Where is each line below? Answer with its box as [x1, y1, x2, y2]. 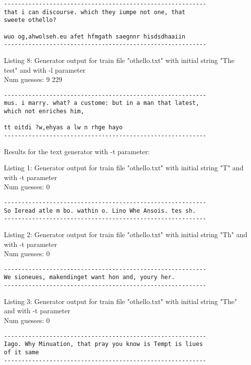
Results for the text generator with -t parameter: [4, 146, 150, 156]
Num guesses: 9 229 [4, 74, 62, 84]
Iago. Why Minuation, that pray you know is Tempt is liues [4, 341, 203, 348]
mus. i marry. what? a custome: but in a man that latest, [4, 100, 199, 107]
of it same [4, 348, 39, 356]
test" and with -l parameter [4, 64, 86, 75]
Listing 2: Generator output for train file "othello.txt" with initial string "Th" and [4, 229, 248, 239]
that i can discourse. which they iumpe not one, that [4, 8, 186, 16]
